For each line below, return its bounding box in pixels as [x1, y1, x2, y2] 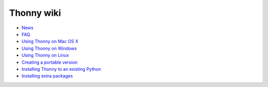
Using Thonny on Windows [21, 45, 77, 51]
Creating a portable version [21, 59, 78, 65]
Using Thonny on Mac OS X [21, 39, 79, 44]
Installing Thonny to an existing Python [21, 66, 101, 72]
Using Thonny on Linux [21, 52, 69, 58]
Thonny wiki [9, 7, 62, 18]
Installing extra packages [21, 73, 73, 79]
